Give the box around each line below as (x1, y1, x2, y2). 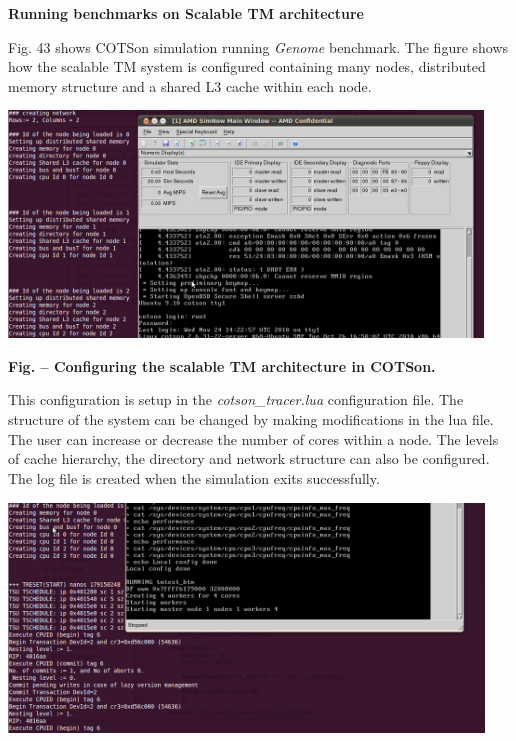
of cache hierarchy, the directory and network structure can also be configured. (8, 448, 490, 469)
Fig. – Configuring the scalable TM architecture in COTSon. (8, 355, 436, 376)
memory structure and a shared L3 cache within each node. (8, 75, 372, 96)
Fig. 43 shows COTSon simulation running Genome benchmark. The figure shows (8, 36, 509, 57)
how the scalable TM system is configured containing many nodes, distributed (8, 56, 486, 77)
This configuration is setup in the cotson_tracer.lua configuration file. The (8, 389, 464, 410)
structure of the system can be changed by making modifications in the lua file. (8, 408, 494, 429)
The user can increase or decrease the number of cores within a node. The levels (8, 428, 499, 449)
